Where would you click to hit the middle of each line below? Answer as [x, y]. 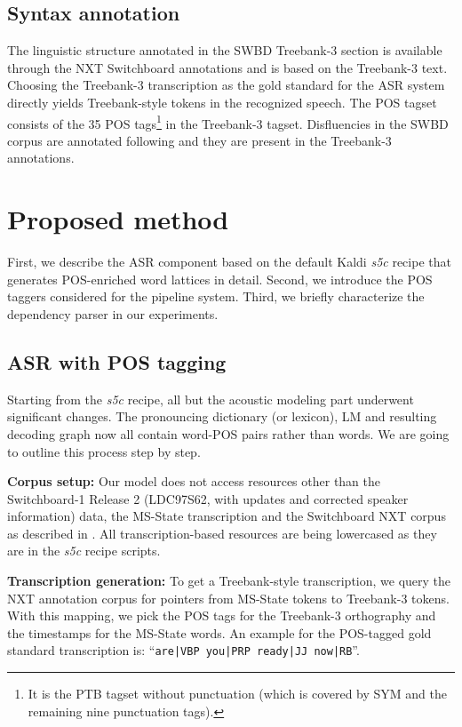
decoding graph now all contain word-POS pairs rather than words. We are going [228, 433]
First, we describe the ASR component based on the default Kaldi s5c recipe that [229, 262]
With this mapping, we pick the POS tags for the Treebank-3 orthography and [222, 615]
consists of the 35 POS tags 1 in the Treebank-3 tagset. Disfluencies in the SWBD [228, 122]
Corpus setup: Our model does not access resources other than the [194, 481]
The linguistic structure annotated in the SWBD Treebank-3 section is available [225, 50]
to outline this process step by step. [104, 451]
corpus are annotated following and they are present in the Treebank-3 [199, 140]
